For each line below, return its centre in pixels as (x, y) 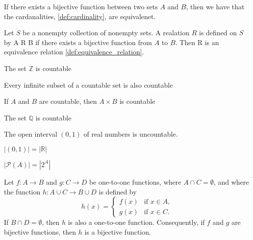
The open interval (31, 134)
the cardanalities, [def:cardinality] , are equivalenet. (80, 16)
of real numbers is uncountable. (131, 134)
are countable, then (68, 101)
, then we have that (215, 6)
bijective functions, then (40, 231)
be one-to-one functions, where (135, 181)
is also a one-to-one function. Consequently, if (136, 222)
